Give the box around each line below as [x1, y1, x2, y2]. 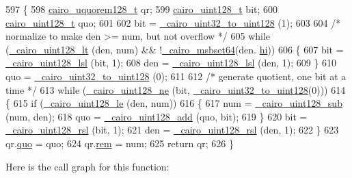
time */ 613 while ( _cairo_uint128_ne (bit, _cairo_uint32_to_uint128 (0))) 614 [5, 82, 346, 97]
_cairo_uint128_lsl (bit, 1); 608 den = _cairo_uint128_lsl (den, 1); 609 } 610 [5, 55, 337, 70]
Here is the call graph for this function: [5, 159, 170, 173]
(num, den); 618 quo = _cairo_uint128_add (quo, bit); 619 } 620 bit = [5, 109, 308, 123]
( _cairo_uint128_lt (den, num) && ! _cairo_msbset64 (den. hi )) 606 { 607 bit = [5, 42, 344, 56]
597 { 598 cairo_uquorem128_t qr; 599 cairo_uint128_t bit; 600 [5, 2, 278, 16]
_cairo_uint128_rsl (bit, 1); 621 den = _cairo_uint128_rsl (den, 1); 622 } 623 [5, 123, 339, 137]
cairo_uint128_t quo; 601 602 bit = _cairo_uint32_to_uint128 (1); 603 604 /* [5, 15, 341, 29]
